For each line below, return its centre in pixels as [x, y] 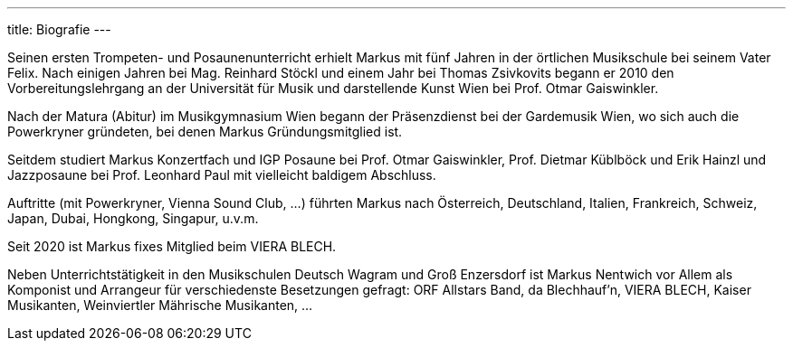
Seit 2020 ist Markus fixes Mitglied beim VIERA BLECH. [172, 246]
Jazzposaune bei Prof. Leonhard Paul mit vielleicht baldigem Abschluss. [222, 175]
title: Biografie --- [59, 29]
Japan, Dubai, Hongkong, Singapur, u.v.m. [133, 218]
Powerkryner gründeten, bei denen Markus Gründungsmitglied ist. [205, 132]
